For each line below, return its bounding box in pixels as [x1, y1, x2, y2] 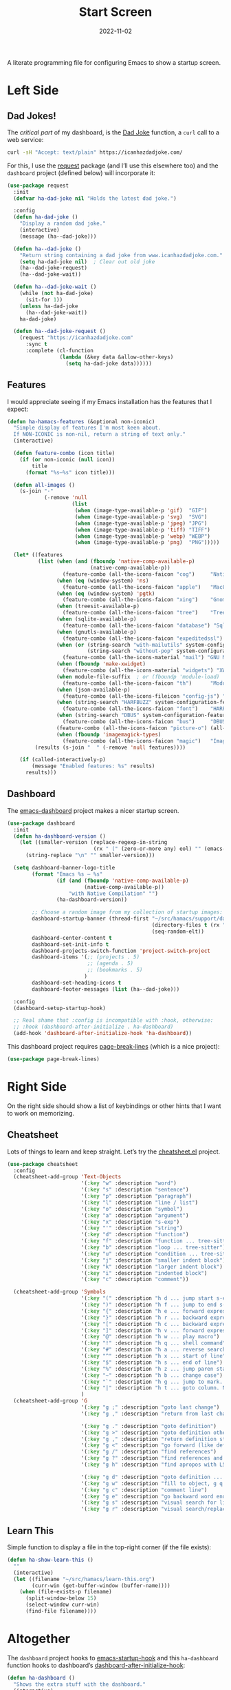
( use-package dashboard [7, 820, 76, 827]
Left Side [7, 83, 59, 99]
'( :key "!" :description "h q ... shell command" [80, 1340, 226, 1347]
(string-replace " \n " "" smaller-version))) [25, 852, 155, 859]
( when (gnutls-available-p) [56, 628, 137, 635]
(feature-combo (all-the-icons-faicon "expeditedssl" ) [62, 635, 223, 642]
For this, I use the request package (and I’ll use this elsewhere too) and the [7, 161, 219, 170]
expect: [7, 405, 29, 413]
